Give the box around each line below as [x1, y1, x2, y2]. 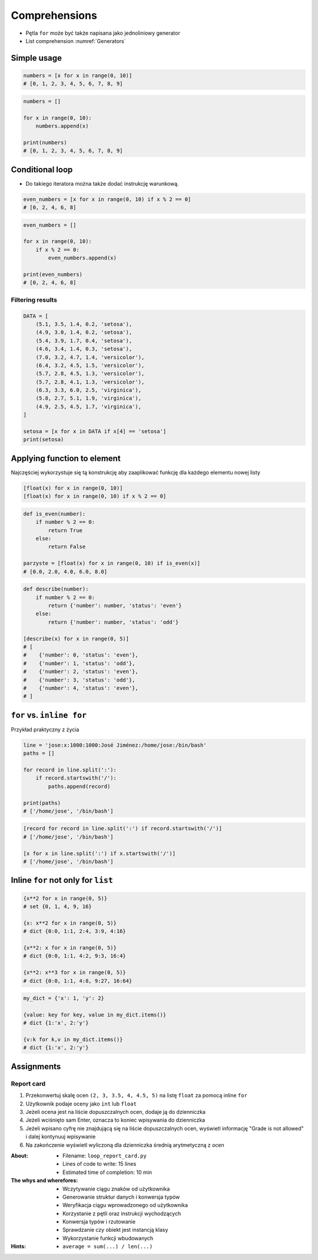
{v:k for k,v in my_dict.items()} [23, 1036, 123, 1043]
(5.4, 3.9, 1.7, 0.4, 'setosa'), [35, 337, 132, 344]
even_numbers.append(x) [48, 255, 117, 262]
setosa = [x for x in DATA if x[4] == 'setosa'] [23, 428, 167, 435]
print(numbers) [23, 139, 67, 146]
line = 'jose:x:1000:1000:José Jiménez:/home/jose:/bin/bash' [23, 741, 207, 748]
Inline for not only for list [11, 875, 113, 885]
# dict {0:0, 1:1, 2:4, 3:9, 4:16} [23, 928, 126, 935]
